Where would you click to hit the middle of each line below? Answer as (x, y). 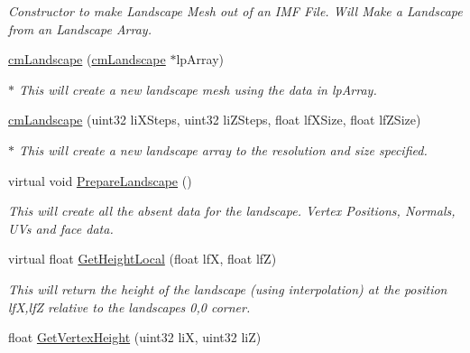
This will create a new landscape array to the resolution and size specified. (223, 149)
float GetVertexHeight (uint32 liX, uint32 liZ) (135, 337)
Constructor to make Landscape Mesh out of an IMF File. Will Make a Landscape (235, 11)
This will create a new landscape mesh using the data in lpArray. (198, 89)
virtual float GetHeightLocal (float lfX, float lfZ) (143, 259)
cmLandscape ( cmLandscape (87, 59)
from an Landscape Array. (80, 28)
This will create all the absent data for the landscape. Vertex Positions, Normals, (232, 211)
